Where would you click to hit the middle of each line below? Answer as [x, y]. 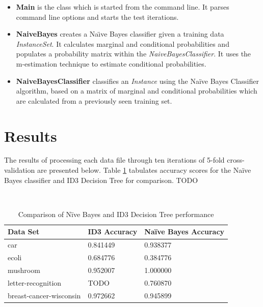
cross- [236, 160]
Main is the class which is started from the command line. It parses [123, 7]
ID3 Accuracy [113, 232]
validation [20, 170]
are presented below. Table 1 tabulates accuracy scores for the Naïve [144, 170]
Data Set [24, 232]
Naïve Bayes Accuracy [185, 232]
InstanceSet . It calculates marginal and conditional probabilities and [123, 43]
